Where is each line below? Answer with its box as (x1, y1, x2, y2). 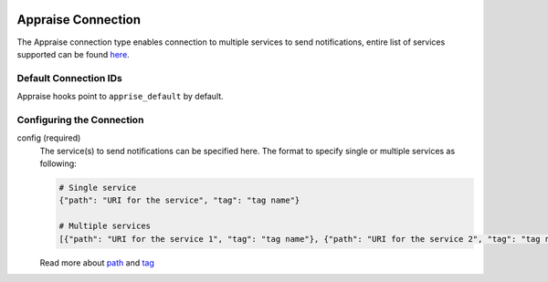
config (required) (16, 132, 81, 143)
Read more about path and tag (39, 256, 155, 268)
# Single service (58, 183, 137, 193)
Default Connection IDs (16, 71, 122, 84)
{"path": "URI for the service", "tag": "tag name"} (58, 195, 300, 205)
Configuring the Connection (16, 113, 144, 126)
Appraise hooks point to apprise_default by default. (16, 91, 224, 102)
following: (39, 158, 77, 169)
